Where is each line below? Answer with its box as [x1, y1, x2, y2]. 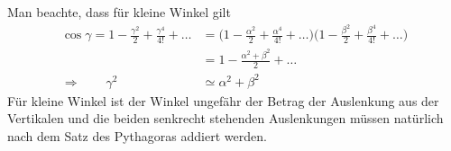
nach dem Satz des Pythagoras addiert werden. [7, 126, 267, 145]
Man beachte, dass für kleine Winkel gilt [7, 3, 231, 21]
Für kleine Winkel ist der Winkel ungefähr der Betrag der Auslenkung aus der [7, 91, 439, 110]
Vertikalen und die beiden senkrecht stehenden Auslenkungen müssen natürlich [7, 109, 444, 128]
